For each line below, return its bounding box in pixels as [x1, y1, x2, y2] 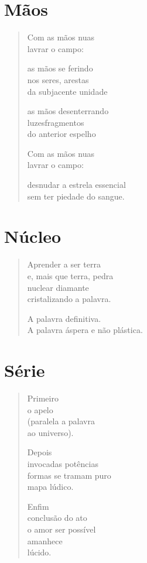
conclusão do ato [27, 511, 87, 524]
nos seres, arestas [27, 73, 89, 85]
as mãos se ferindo [27, 62, 93, 74]
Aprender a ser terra [27, 258, 101, 270]
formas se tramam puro [27, 469, 111, 481]
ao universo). [27, 426, 74, 438]
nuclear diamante [27, 281, 89, 293]
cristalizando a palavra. [27, 293, 111, 305]
